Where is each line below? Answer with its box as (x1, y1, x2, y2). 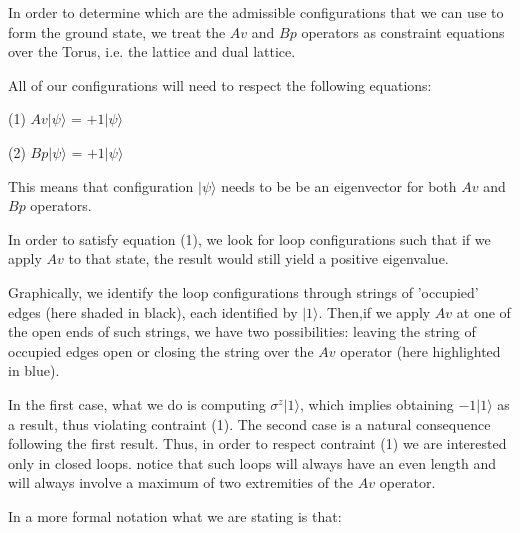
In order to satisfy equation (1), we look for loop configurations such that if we (8, 228, 491, 249)
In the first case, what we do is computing (8, 393, 266, 414)
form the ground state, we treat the (8, 21, 226, 42)
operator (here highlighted (340, 340, 501, 361)
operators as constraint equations (301, 21, 505, 42)
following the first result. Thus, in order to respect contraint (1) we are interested (8, 433, 507, 454)
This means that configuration (8, 175, 194, 196)
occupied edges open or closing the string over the (8, 340, 314, 361)
